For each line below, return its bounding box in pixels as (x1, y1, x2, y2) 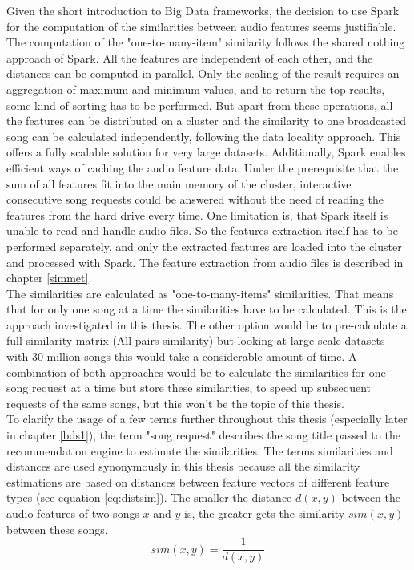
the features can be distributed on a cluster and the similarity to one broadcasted (6, 112, 407, 129)
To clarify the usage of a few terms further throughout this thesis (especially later (6, 410, 408, 427)
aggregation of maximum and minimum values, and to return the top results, (6, 80, 385, 97)
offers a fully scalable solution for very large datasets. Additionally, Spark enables (6, 144, 406, 160)
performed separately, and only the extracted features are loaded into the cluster (6, 237, 402, 254)
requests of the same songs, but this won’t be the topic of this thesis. (6, 394, 344, 411)
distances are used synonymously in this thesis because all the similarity (6, 458, 360, 475)
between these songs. (6, 520, 108, 537)
